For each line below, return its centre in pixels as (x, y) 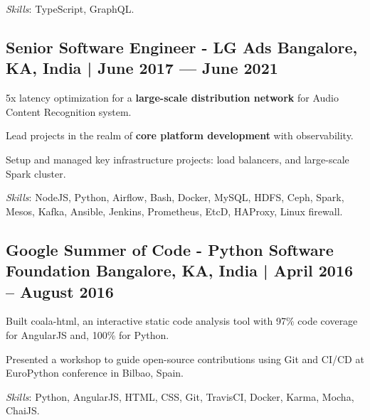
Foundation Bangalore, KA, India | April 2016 (180, 270)
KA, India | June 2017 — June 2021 (142, 68)
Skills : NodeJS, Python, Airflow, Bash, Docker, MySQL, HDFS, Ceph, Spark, (175, 197)
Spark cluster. (36, 173)
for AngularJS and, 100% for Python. (88, 334)
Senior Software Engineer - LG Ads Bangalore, (182, 47)
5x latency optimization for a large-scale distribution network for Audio (172, 98)
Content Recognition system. (69, 111)
